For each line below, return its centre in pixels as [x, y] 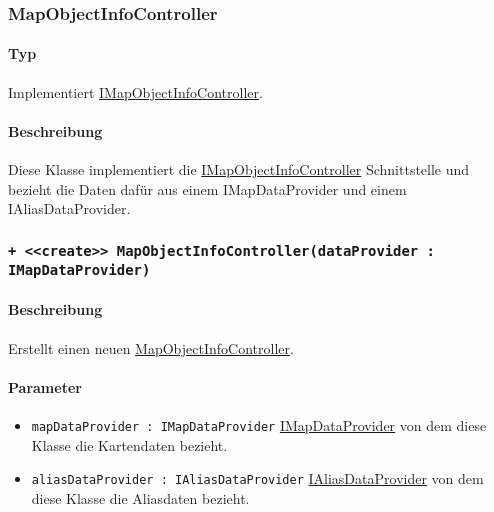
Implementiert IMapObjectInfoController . [135, 91]
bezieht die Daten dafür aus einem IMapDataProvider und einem [207, 188]
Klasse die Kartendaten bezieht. [129, 444]
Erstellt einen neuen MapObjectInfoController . [151, 347]
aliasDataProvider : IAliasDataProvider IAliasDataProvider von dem [257, 478]
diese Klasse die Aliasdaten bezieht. [140, 497]
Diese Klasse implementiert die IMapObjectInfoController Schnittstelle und [239, 169]
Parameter [45, 386]
